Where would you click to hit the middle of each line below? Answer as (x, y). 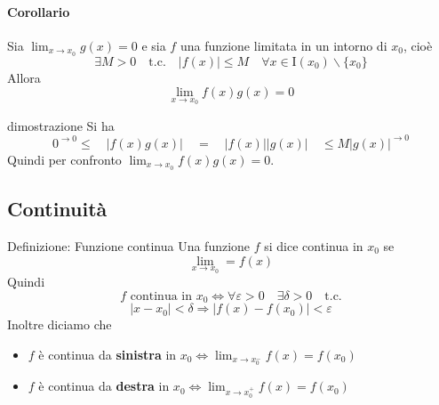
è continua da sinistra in (108, 354)
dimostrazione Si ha (61, 125)
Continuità (57, 209)
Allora (24, 77)
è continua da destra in (104, 386)
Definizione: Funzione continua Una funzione (129, 246)
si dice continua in (314, 246)
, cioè (418, 45)
